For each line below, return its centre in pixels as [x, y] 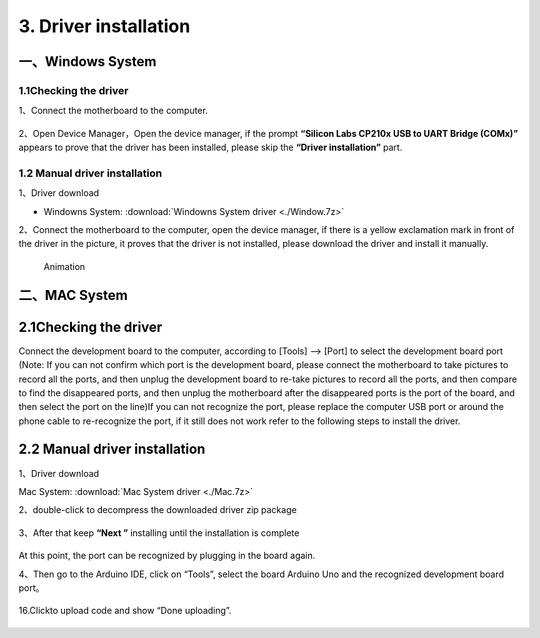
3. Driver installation [104, 26]
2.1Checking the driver [90, 326]
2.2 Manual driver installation [112, 449]
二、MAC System [73, 295]
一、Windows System [87, 61]
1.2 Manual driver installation [90, 173]
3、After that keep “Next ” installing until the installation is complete [159, 532]
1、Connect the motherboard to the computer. [113, 111]
